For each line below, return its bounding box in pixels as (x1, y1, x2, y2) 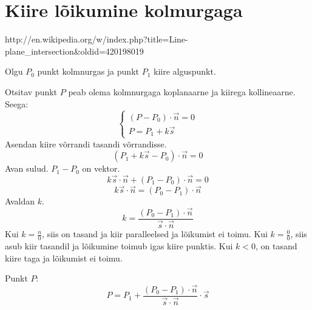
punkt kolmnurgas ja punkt (37, 65, 139, 78)
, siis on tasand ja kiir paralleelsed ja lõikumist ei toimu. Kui (42, 227, 268, 240)
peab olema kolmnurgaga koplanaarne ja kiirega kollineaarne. (68, 85, 296, 98)
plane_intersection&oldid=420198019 (5, 44, 144, 57)
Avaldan (5, 195, 35, 207)
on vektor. (82, 162, 120, 175)
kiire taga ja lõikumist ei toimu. (5, 251, 123, 264)
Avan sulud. (5, 162, 49, 175)
